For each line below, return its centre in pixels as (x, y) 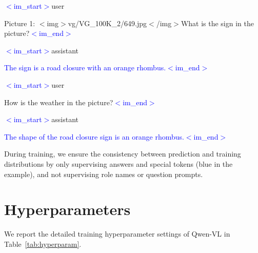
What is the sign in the (217, 23)
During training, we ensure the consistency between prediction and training (123, 154)
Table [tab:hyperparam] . (43, 244)
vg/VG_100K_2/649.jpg (107, 23)
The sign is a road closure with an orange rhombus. (85, 67)
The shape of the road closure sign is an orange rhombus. (94, 136)
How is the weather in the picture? (59, 102)
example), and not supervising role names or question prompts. (104, 174)
